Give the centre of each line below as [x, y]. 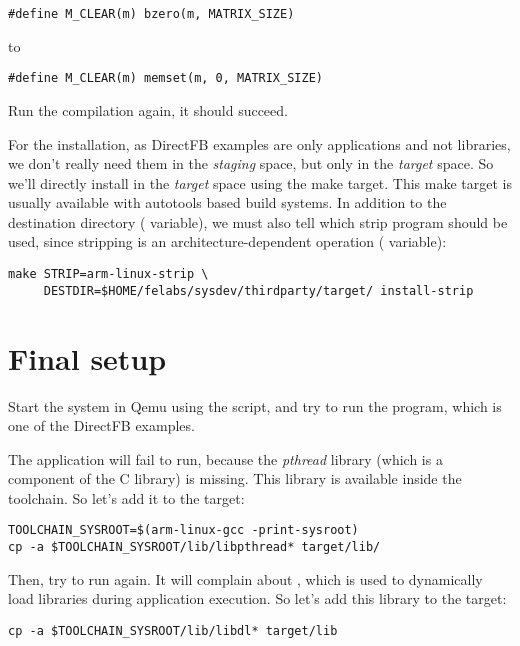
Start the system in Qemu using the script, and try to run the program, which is [255, 405]
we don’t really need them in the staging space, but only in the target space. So [251, 163]
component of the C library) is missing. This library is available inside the [235, 478]
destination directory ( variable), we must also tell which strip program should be [258, 221]
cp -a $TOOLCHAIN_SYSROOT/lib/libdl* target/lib [173, 630]
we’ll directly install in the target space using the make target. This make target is [260, 182]
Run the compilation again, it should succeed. [148, 109]
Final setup [87, 357]
